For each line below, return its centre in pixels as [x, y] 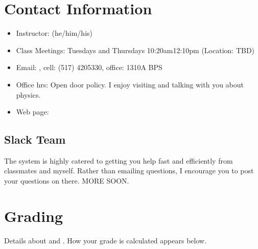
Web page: [32, 112]
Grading [34, 216]
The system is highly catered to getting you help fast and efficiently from [119, 160]
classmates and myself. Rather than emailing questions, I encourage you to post [129, 171]
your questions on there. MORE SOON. [67, 181]
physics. [28, 94]
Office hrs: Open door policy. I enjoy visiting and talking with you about [130, 84]
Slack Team [35, 139]
